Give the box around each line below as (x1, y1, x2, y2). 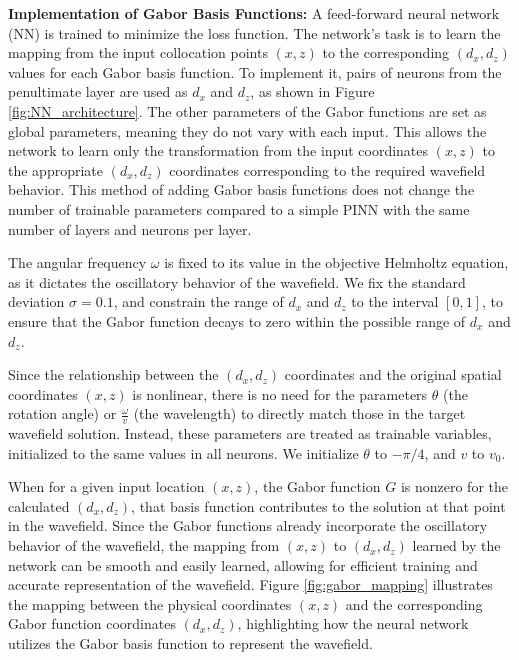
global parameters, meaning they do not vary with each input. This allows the (8, 120, 487, 141)
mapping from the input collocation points (8, 42, 268, 63)
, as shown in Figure (250, 81, 375, 102)
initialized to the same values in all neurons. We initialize (8, 442, 359, 463)
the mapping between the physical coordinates (8, 593, 292, 614)
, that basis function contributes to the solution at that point (131, 495, 506, 516)
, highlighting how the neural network (237, 613, 469, 634)
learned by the (412, 535, 501, 556)
